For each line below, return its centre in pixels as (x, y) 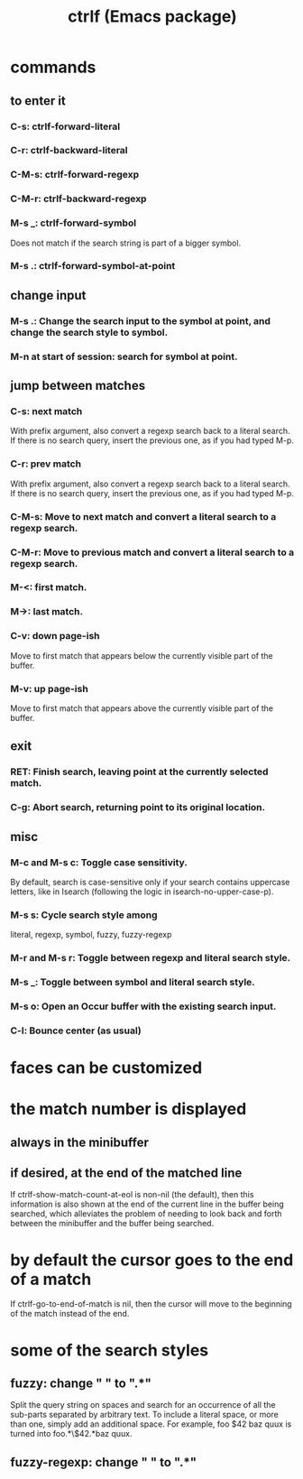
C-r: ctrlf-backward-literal (69, 151)
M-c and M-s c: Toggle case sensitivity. (99, 862)
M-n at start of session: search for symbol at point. (124, 356)
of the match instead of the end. (70, 1314)
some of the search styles (110, 1350)
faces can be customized (106, 1068)
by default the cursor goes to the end (152, 1260)
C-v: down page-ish (55, 636)
